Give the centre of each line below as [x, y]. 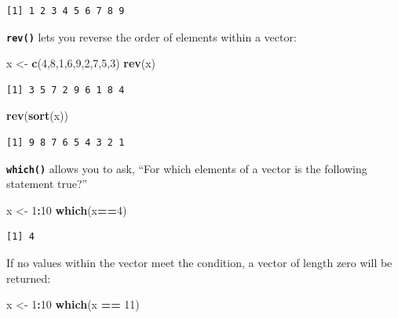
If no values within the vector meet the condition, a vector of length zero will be [199, 263]
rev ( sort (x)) [38, 116]
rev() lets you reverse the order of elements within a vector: [152, 36]
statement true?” [47, 184]
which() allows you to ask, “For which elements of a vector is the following [187, 168]
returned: [29, 278]
